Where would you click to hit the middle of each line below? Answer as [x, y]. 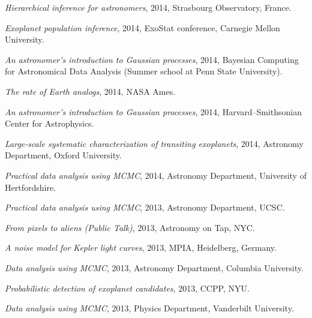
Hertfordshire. [30, 187]
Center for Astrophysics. [49, 123]
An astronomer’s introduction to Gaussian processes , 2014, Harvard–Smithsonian [154, 111]
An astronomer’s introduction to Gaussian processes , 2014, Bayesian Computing [152, 59]
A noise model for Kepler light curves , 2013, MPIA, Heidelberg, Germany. [141, 247]
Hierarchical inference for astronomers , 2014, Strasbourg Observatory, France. [148, 7]
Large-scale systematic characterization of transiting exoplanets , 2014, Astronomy [154, 143]
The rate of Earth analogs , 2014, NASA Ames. [90, 91]
